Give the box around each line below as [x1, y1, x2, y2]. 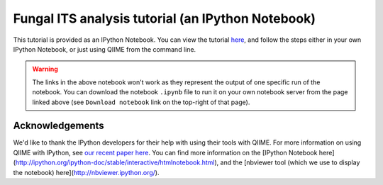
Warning [32, 65, 58, 74]
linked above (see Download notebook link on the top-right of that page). [32, 98, 250, 106]
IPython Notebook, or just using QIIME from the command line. [13, 45, 196, 53]
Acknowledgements [13, 120, 104, 132]
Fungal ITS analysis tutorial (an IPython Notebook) [13, 11, 316, 26]
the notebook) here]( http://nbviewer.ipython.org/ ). [13, 168, 160, 176]
